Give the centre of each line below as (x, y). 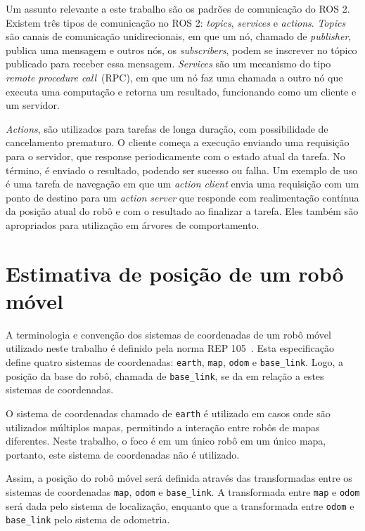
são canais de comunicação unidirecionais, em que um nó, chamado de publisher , (179, 36)
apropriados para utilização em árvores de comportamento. (133, 224)
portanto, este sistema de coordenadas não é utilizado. (123, 454)
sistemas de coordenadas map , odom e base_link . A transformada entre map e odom (183, 491)
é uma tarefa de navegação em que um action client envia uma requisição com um (182, 184)
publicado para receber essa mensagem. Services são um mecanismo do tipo (168, 64)
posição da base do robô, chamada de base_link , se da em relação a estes (165, 375)
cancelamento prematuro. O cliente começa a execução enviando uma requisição (178, 142)
